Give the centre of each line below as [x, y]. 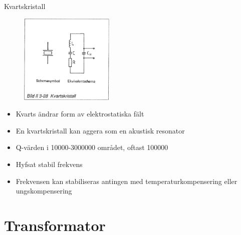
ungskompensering [44, 191]
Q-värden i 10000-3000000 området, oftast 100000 [92, 147]
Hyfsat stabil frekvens [49, 164]
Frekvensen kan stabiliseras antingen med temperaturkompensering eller [127, 181]
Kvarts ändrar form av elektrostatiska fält [80, 114]
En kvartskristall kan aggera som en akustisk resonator [100, 130]
